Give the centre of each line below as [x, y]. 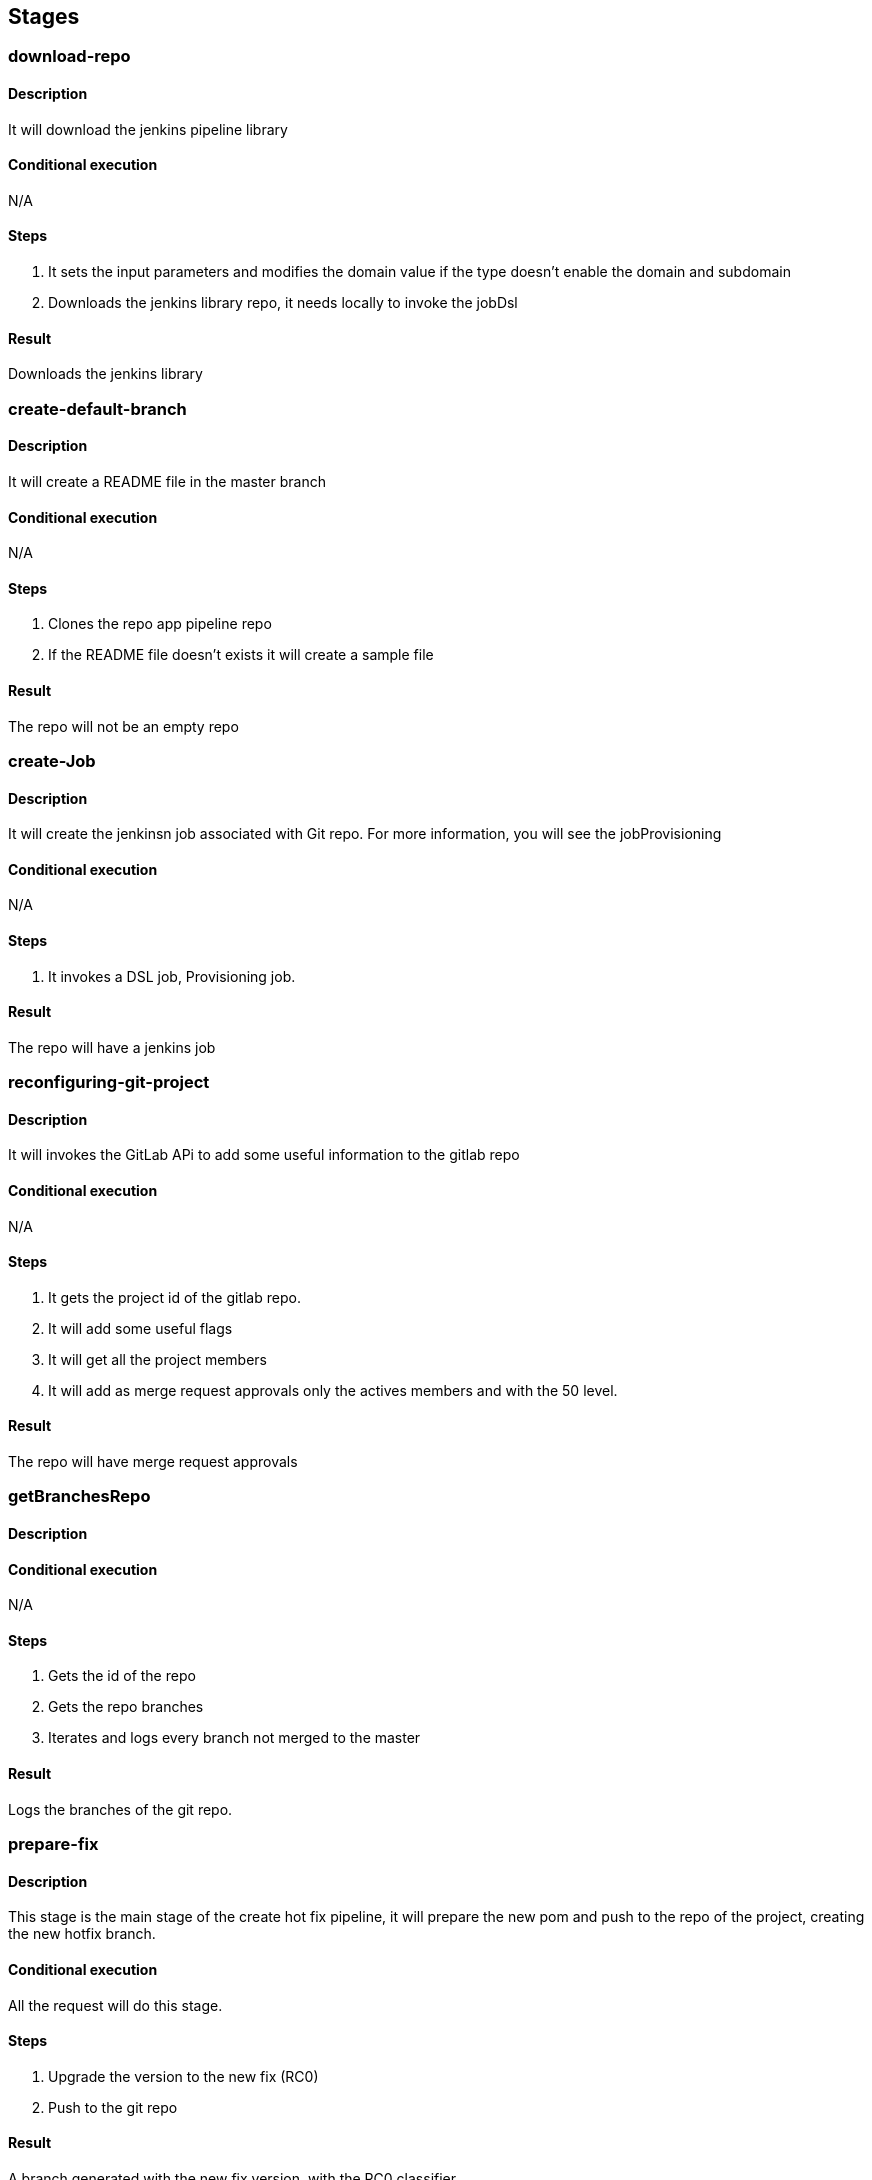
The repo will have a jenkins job [112, 1047]
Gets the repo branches [126, 1707]
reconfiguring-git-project [109, 1082]
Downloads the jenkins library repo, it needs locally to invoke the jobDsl [283, 303]
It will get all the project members [158, 1359]
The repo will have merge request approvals [153, 1462]
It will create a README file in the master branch [167, 481]
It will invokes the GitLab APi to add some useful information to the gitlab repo [264, 1155]
